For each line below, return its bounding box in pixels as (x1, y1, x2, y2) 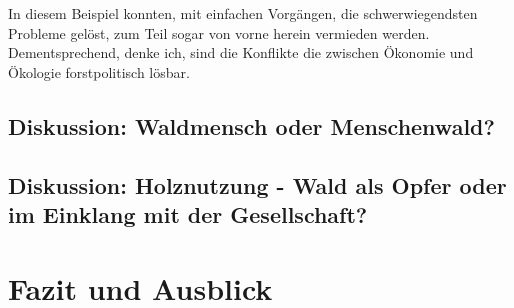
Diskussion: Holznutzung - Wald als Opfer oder (8, 169, 507, 200)
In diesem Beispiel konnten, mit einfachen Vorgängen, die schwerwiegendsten (8, 3, 478, 23)
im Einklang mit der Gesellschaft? (8, 198, 368, 229)
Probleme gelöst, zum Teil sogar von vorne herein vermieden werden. (8, 22, 430, 43)
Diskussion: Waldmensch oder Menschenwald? (8, 110, 495, 141)
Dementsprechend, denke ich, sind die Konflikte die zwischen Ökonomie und (8, 42, 474, 63)
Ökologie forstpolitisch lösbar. (8, 61, 190, 82)
